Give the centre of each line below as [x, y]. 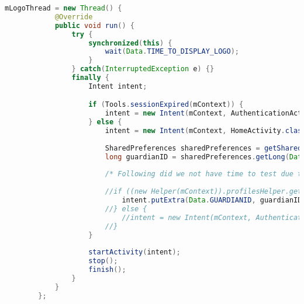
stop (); [103, 261]
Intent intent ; [118, 86]
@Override [74, 17]
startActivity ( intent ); [134, 252]
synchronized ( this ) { [130, 43]
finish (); [107, 270]
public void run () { [94, 25]
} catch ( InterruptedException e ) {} [143, 69]
